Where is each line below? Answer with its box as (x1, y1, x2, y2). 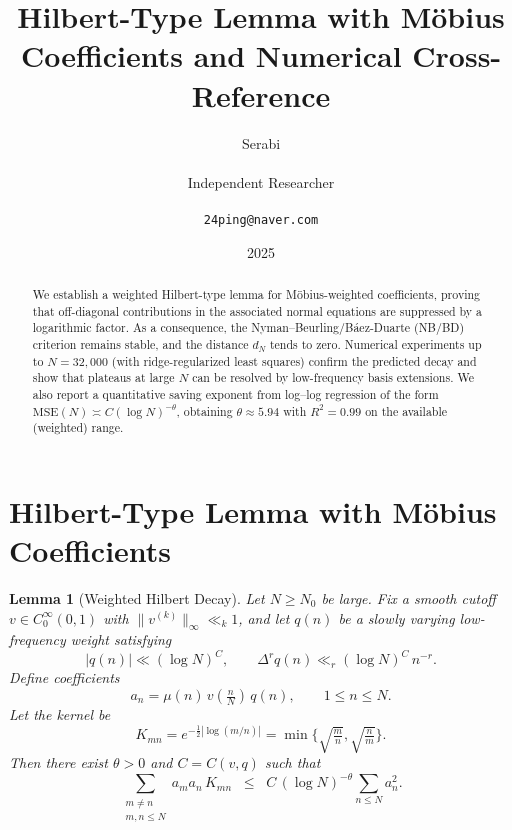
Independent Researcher (187, 171, 335, 192)
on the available (365, 402, 448, 419)
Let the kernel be (9, 704, 111, 725)
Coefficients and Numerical (20, 35, 402, 76)
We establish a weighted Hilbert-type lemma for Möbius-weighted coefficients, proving (32, 285, 481, 302)
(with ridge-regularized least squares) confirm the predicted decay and (111, 352, 477, 369)
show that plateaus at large (32, 369, 175, 386)
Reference (191, 74, 331, 115)
